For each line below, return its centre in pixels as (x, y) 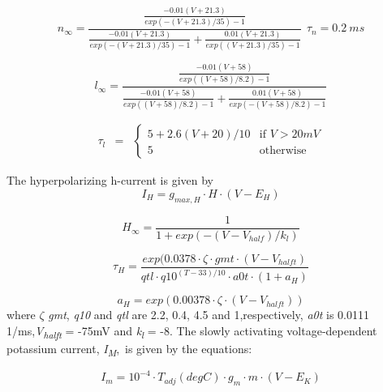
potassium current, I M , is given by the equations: (129, 349)
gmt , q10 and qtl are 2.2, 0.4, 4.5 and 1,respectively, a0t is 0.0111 (209, 315)
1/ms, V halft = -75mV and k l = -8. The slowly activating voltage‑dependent (192, 331)
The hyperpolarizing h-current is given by (110, 180)
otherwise (283, 151)
